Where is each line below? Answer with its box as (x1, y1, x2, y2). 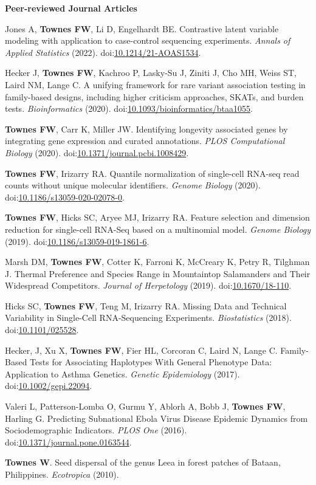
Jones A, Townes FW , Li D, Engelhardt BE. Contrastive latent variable (5, 22, 279, 35)
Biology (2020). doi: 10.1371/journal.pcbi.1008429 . (5, 146, 189, 159)
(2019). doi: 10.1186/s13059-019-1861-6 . (5, 235, 149, 247)
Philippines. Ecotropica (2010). (5, 468, 119, 480)
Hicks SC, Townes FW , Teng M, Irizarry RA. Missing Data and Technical (5, 299, 287, 312)
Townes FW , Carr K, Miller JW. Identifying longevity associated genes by (5, 122, 288, 135)
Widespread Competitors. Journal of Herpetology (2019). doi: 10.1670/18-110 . (5, 279, 292, 292)
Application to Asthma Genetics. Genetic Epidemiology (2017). (5, 367, 240, 380)
